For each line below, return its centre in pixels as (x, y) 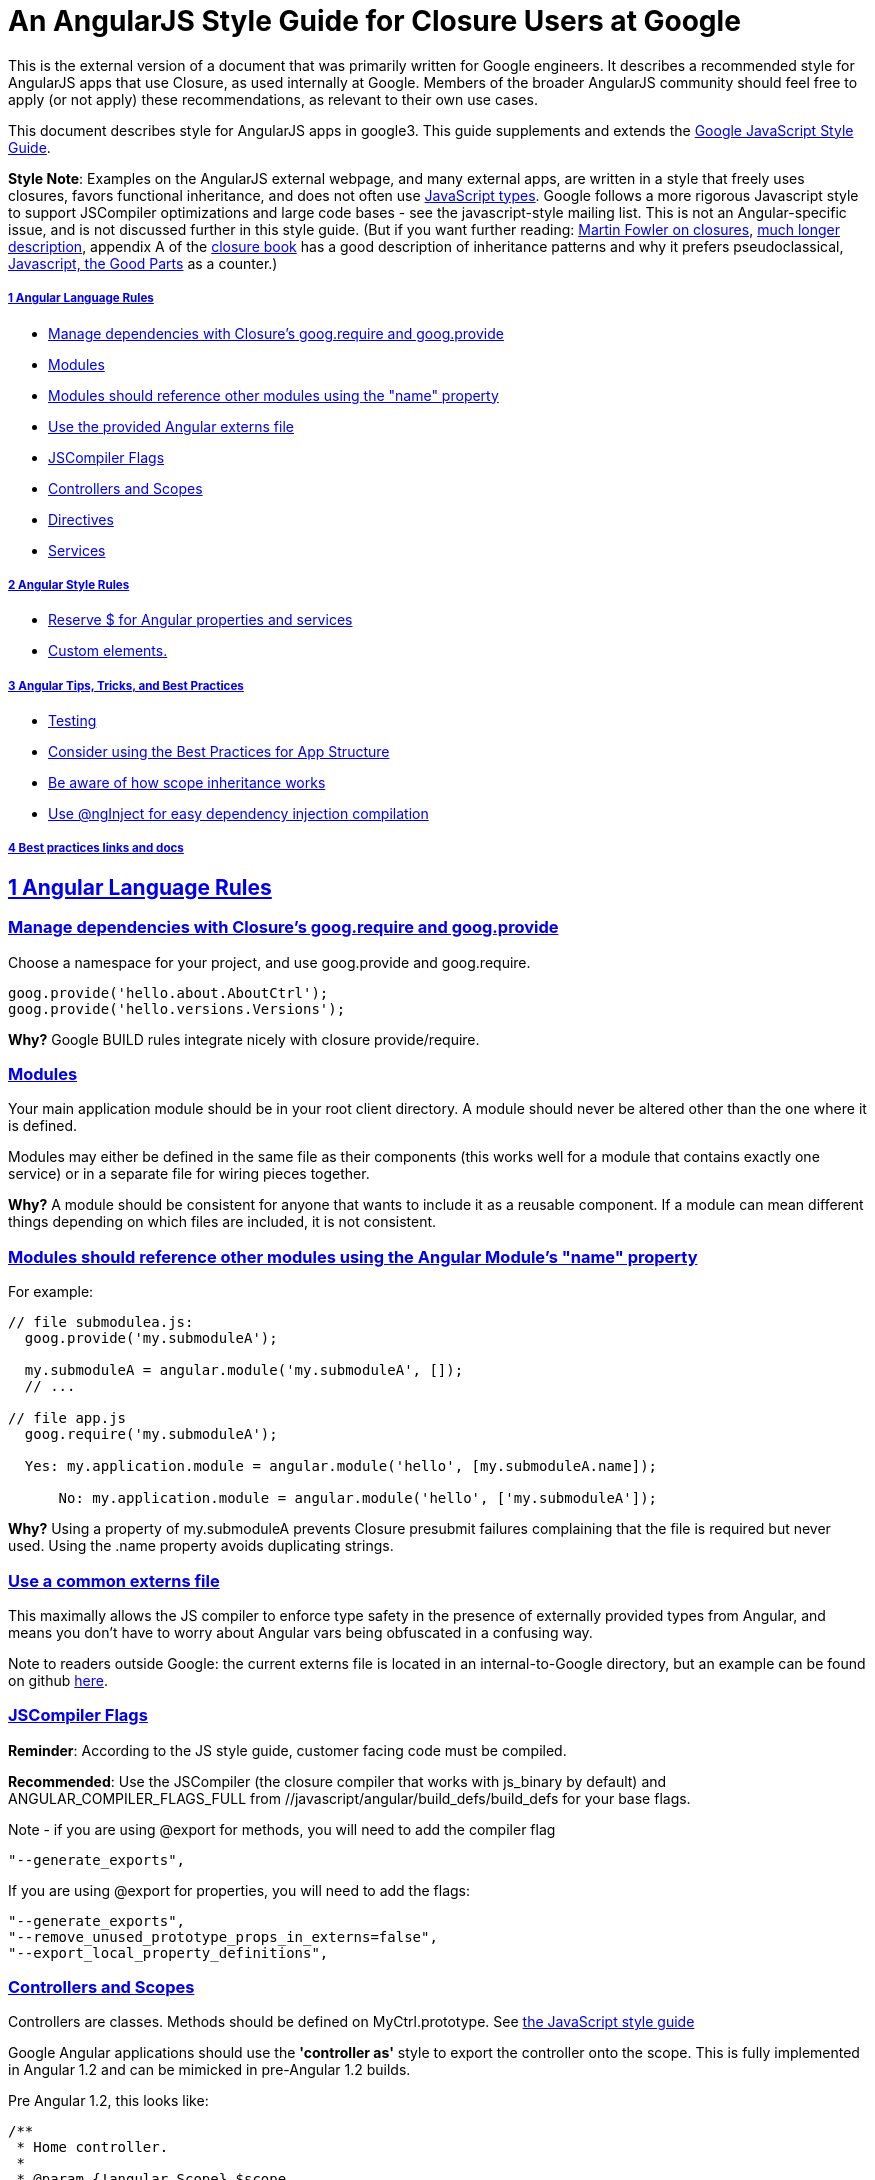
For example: (51, 1292)
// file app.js (67, 1418)
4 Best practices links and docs (96, 848)
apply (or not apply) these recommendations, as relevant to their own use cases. (273, 99)
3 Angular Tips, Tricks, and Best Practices (126, 685)
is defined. (43, 1126)
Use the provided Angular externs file (171, 426)
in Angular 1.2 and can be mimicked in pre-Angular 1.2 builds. (209, 2070)
